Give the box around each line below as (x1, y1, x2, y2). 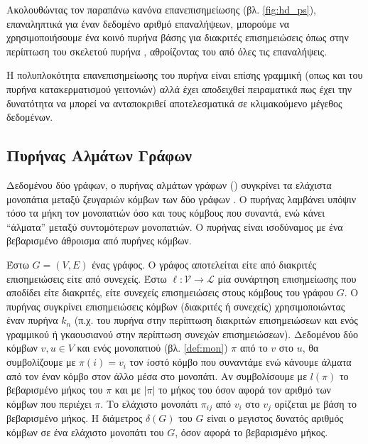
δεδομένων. (6, 109, 53, 124)
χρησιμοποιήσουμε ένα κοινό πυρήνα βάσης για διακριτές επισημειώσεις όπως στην (6, 30, 349, 45)
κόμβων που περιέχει (6, 396, 92, 411)
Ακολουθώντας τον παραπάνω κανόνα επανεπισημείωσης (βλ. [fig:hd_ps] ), (6, 2, 316, 16)
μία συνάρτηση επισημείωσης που (217, 271, 357, 286)
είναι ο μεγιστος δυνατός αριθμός (207, 411, 344, 426)
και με (114, 382, 141, 397)
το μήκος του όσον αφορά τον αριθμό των (158, 382, 331, 397)
